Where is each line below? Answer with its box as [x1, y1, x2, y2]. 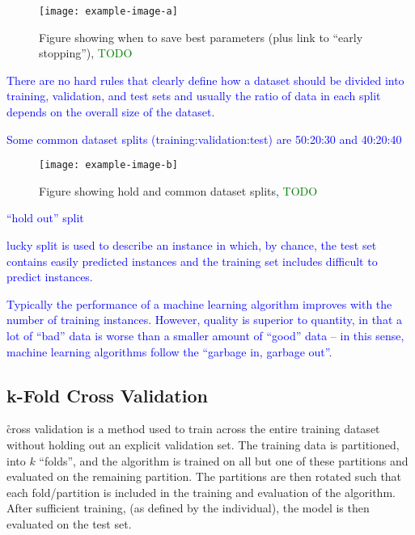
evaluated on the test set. [6, 515, 132, 532]
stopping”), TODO [39, 44, 133, 61]
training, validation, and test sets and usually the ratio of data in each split [6, 87, 381, 104]
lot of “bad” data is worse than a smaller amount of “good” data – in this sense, [6, 327, 404, 344]
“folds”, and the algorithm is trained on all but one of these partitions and [39, 452, 409, 469]
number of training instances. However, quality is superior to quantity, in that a [6, 311, 402, 328]
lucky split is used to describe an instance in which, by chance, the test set [6, 237, 377, 254]
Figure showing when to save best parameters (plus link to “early [39, 28, 363, 45]
